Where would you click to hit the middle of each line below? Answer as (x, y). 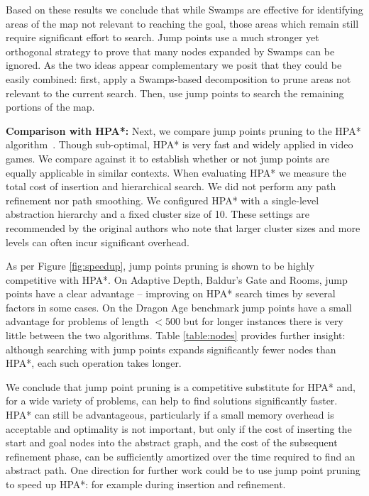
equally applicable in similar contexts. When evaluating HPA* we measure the (176, 172)
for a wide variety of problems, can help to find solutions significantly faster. (172, 401)
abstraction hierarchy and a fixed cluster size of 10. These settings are (158, 214)
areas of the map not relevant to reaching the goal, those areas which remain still (182, 23)
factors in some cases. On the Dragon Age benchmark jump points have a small (179, 307)
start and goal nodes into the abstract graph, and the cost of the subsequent (172, 442)
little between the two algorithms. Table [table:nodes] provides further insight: (176, 335)
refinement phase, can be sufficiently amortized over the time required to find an (181, 456)
